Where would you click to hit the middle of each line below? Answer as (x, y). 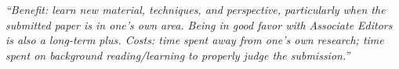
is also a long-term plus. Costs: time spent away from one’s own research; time (195, 40)
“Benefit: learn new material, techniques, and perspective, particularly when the (196, 9)
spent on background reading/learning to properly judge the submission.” (178, 55)
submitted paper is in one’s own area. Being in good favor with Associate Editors (199, 24)
